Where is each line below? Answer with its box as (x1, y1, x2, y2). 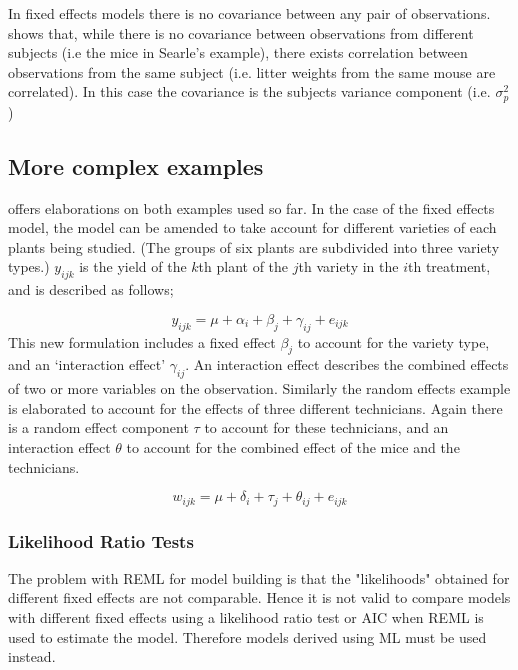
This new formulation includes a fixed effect (8, 331, 276, 352)
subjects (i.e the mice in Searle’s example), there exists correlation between (8, 42, 468, 63)
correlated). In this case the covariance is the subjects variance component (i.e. (8, 81, 491, 102)
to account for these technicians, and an (204, 417, 449, 438)
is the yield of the (79, 256, 187, 277)
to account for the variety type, (297, 331, 490, 352)
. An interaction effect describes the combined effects (185, 354, 509, 375)
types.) (8, 256, 50, 277)
